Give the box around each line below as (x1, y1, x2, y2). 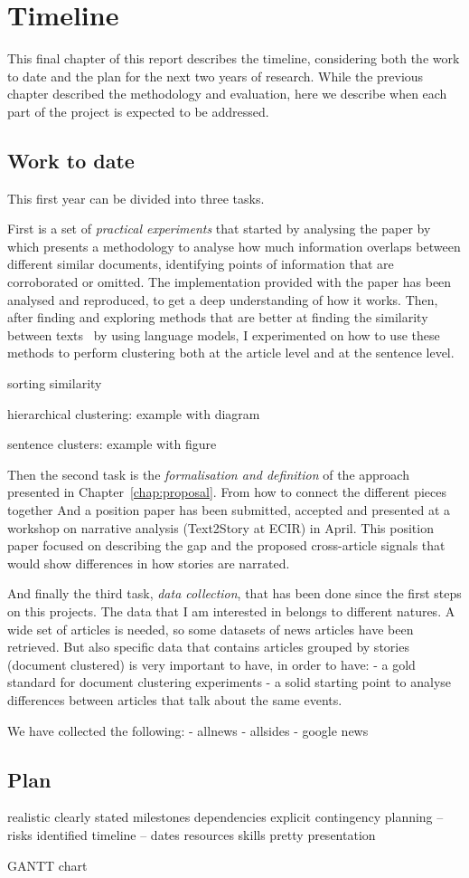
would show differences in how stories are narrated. (7, 553, 290, 572)
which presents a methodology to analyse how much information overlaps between (7, 236, 461, 255)
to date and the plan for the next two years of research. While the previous (7, 66, 424, 85)
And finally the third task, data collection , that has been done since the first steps (7, 584, 462, 603)
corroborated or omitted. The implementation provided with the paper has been (7, 272, 452, 291)
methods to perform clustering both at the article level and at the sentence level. (7, 343, 455, 362)
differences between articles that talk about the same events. (7, 690, 342, 709)
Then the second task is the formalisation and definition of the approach (7, 464, 409, 483)
